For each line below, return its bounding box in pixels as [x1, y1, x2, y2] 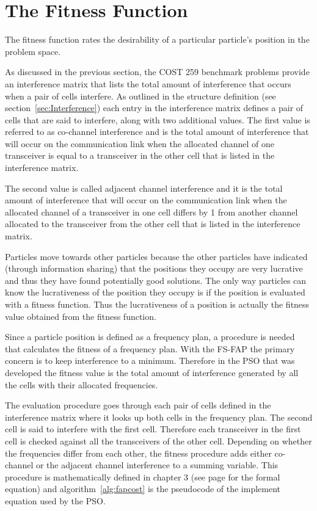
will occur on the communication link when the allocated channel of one [5, 137, 275, 150]
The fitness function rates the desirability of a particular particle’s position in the [5, 33, 310, 46]
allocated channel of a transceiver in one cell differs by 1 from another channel [5, 205, 298, 218]
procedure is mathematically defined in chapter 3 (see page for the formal [5, 470, 280, 483]
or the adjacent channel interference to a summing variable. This [35, 458, 279, 471]
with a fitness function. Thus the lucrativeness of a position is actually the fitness [5, 298, 310, 310]
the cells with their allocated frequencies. [5, 378, 158, 391]
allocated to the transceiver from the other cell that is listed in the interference [5, 217, 301, 230]
